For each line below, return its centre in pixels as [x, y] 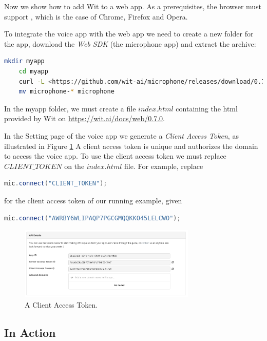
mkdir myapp [24, 61]
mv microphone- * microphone [66, 92]
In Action [30, 332]
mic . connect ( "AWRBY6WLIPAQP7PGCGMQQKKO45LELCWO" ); [92, 218]
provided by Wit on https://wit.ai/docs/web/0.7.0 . [84, 118]
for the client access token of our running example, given [93, 200]
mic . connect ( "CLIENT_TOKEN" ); [56, 184]
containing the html [207, 108]
